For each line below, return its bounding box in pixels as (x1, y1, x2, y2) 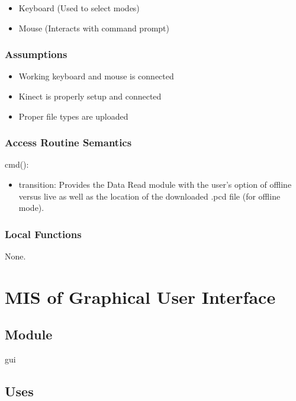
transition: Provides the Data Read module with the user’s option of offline (18, 178, 292, 190)
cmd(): (5, 158, 29, 171)
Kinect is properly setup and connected (18, 90, 162, 102)
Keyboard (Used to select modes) (18, 2, 140, 14)
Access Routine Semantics (5, 135, 132, 150)
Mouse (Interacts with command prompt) (18, 21, 169, 34)
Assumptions (5, 47, 67, 62)
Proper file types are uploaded (18, 110, 128, 122)
